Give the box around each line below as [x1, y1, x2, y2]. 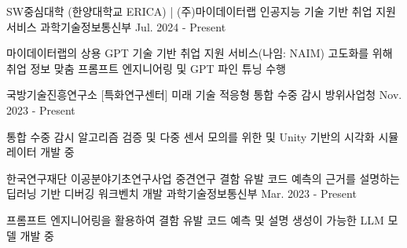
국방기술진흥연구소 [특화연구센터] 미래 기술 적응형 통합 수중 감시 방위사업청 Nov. [6, 86, 402, 103]
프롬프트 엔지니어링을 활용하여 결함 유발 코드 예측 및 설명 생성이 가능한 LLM [6, 211, 384, 228]
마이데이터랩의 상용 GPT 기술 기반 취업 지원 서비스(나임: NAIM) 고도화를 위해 [6, 45, 393, 61]
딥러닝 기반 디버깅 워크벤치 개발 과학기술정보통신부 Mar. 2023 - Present [6, 185, 357, 202]
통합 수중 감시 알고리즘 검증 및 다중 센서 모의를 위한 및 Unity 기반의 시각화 [6, 128, 375, 144]
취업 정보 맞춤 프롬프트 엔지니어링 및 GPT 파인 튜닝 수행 [6, 60, 286, 76]
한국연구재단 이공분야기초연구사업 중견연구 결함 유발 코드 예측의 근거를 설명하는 [6, 170, 400, 186]
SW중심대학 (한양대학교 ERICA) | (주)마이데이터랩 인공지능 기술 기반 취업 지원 [6, 3, 396, 19]
